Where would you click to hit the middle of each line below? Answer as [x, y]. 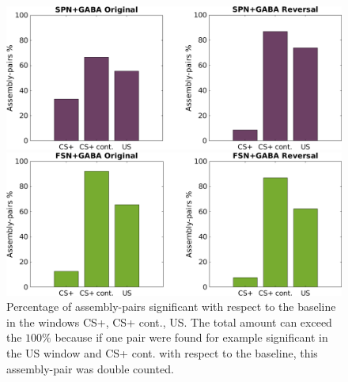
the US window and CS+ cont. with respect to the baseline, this [162, 353]
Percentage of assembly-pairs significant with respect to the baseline [171, 306]
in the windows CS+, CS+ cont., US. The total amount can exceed [169, 321]
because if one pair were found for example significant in [191, 337]
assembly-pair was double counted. [90, 368]
